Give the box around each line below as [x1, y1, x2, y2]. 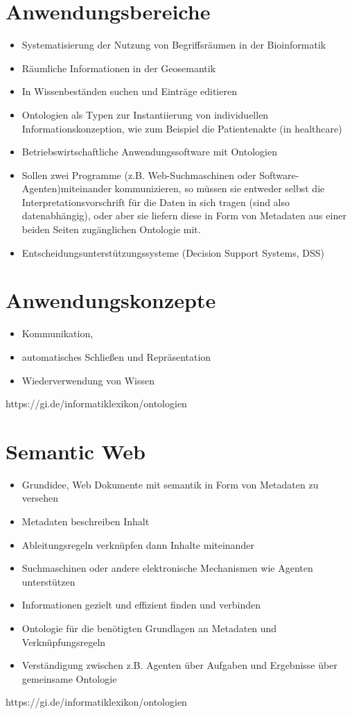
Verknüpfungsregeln [21, 634, 106, 649]
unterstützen [21, 574, 76, 588]
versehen [21, 491, 59, 505]
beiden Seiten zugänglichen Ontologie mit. [21, 222, 201, 237]
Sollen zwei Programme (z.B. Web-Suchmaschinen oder [21, 167, 256, 182]
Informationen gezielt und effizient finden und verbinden [21, 597, 261, 612]
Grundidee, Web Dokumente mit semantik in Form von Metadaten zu [21, 477, 319, 491]
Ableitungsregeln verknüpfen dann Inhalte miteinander [21, 537, 254, 552]
